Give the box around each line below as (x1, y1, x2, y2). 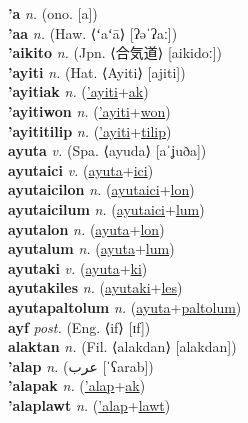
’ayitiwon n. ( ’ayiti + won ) (8, 100, 171, 121)
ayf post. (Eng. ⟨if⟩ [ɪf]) (8, 316, 151, 337)
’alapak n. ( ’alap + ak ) (8, 375, 146, 396)
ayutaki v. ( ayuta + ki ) (8, 257, 148, 278)
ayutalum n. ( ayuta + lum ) (8, 238, 175, 259)
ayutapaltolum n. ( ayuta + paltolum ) (8, 296, 242, 317)
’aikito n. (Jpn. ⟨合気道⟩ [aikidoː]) (8, 42, 222, 63)
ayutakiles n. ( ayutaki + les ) (8, 277, 183, 298)
